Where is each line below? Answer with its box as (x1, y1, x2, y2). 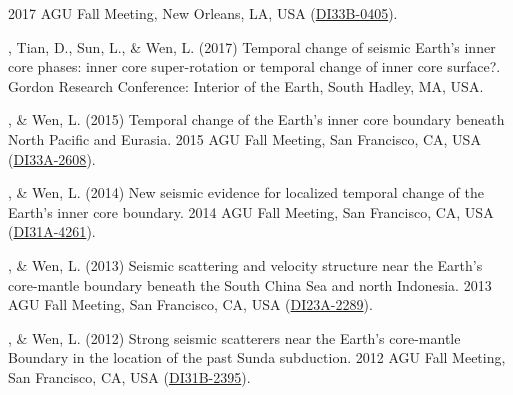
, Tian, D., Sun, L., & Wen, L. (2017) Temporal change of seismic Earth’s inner (8, 36, 496, 57)
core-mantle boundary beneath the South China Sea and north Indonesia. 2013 (8, 274, 492, 295)
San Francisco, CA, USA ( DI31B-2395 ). (8, 366, 251, 387)
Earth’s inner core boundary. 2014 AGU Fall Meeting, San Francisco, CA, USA (8, 201, 494, 222)
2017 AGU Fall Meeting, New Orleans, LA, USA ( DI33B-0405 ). (8, 3, 398, 23)
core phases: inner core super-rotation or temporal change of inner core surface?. (8, 56, 501, 77)
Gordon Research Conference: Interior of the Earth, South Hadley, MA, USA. (8, 75, 484, 96)
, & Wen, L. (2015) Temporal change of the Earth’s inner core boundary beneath (8, 109, 505, 130)
